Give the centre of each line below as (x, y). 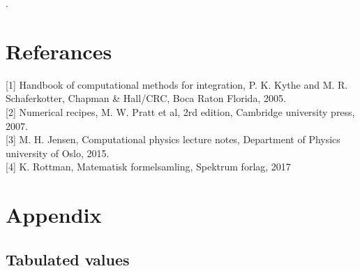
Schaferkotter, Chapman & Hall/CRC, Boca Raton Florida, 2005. (146, 98)
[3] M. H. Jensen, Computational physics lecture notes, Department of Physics (173, 139)
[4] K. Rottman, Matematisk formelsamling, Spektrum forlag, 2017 (148, 167)
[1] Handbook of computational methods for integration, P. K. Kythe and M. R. (177, 84)
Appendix (54, 215)
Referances (59, 51)
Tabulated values (68, 259)
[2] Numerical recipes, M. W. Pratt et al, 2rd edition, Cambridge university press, (180, 111)
